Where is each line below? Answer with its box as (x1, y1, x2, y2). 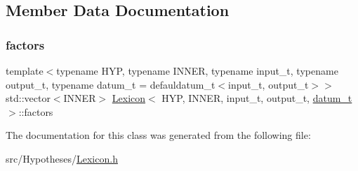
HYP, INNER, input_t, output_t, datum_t (161, 91, 352, 105)
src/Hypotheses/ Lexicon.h (6, 151, 118, 165)
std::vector (6, 91, 51, 105)
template (6, 64, 44, 77)
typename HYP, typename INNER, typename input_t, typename (56, 64, 338, 77)
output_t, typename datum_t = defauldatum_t (6, 77, 216, 91)
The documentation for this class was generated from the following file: (6, 128, 311, 142)
